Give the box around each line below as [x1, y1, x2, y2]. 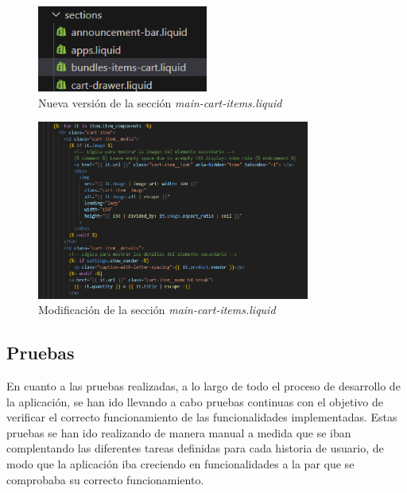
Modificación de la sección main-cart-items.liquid [38, 301, 276, 318]
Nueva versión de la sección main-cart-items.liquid [38, 94, 282, 111]
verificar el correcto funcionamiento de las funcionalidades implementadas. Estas [6, 409, 397, 425]
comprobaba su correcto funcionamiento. [6, 471, 204, 487]
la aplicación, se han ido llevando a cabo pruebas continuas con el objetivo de [6, 393, 383, 410]
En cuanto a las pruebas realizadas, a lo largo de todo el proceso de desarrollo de [6, 377, 401, 394]
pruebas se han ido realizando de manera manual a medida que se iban [6, 424, 351, 441]
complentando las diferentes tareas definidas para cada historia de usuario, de [6, 440, 384, 456]
